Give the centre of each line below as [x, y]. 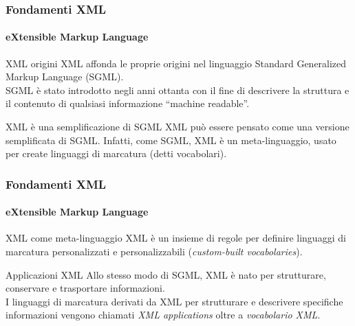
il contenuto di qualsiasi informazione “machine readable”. [128, 103]
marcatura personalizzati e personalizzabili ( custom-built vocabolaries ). [154, 252]
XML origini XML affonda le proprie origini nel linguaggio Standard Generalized [176, 63]
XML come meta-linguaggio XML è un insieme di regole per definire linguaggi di [176, 238]
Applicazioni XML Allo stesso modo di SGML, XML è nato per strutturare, [166, 274]
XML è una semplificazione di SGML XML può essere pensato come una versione [177, 127]
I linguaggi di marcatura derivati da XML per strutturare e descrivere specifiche [174, 301]
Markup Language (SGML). [65, 77]
